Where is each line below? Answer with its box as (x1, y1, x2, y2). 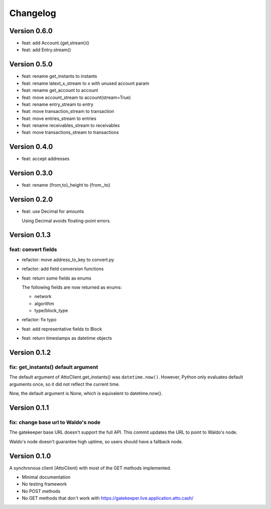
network (34, 294, 52, 300)
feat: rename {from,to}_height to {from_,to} (22, 182, 110, 188)
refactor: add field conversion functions (22, 266, 104, 272)
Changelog (9, 8, 56, 19)
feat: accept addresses (22, 156, 70, 162)
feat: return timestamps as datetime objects (22, 335, 112, 341)
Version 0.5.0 (9, 60, 53, 69)
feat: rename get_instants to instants (22, 73, 97, 79)
